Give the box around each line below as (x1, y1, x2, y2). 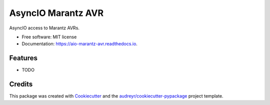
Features (9, 54, 37, 62)
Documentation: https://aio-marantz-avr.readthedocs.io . (21, 41, 137, 47)
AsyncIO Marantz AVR (9, 7, 104, 18)
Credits (9, 80, 33, 89)
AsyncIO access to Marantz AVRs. (9, 25, 80, 31)
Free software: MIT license (21, 34, 77, 40)
